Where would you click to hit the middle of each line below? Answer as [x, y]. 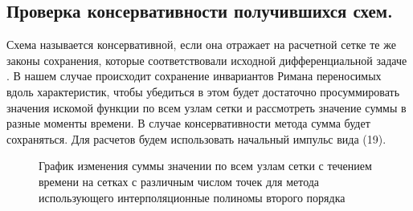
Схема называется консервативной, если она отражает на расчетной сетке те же [201, 45]
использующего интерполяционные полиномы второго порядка [192, 197]
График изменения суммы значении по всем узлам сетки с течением [205, 166]
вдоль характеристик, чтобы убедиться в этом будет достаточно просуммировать [203, 91]
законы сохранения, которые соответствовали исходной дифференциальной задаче [207, 60]
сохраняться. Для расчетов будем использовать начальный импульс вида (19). [196, 138]
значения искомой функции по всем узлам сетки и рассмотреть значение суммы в [206, 107]
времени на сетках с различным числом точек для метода [179, 181]
